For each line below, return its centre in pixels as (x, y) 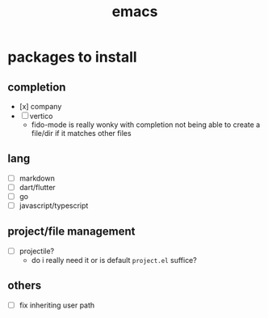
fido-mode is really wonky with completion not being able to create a (146, 125)
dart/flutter (37, 187)
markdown (37, 178)
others (25, 286)
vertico (41, 116)
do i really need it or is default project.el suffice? (114, 260)
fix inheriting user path (57, 305)
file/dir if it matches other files (81, 133)
